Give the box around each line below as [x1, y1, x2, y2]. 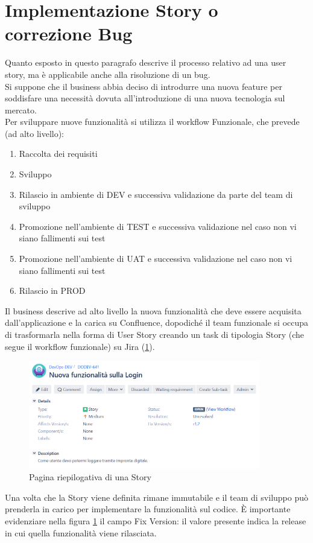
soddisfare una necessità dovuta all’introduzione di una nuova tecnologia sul [5, 92, 285, 104]
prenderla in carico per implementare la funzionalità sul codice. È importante [5, 503, 291, 515]
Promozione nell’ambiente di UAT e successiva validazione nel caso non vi [19, 252, 292, 265]
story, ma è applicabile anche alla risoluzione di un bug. [5, 68, 210, 80]
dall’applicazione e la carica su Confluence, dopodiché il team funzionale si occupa [5, 316, 309, 329]
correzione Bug [5, 21, 133, 46]
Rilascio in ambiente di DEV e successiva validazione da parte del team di [19, 188, 293, 200]
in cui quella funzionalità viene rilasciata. [5, 526, 157, 539]
